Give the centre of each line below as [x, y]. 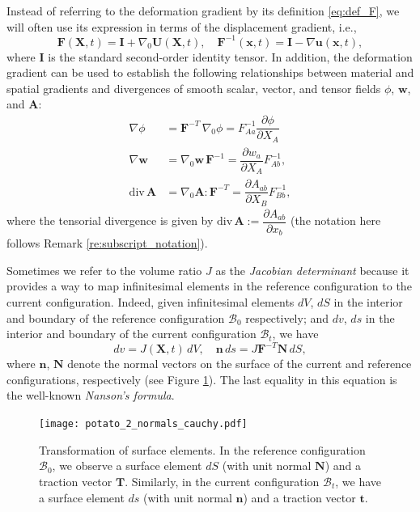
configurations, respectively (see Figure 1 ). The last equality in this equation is [202, 379]
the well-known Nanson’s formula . [91, 395]
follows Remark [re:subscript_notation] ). [107, 243]
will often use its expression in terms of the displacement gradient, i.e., [182, 26]
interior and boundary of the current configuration [132, 334]
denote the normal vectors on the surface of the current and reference [240, 364]
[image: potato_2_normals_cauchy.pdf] [143, 424]
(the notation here [335, 220]
